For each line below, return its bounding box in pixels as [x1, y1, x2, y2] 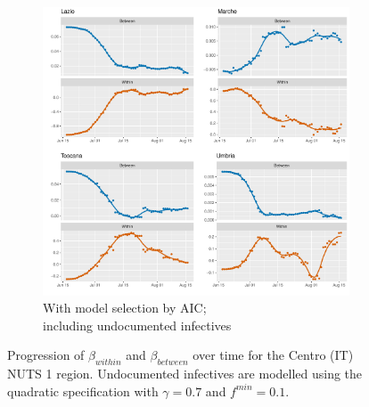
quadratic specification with [7, 381, 159, 400]
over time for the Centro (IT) [193, 346, 354, 364]
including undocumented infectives [43, 315, 232, 334]
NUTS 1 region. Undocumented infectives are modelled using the [7, 364, 363, 383]
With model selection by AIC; [43, 298, 207, 317]
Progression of [7, 346, 85, 364]
